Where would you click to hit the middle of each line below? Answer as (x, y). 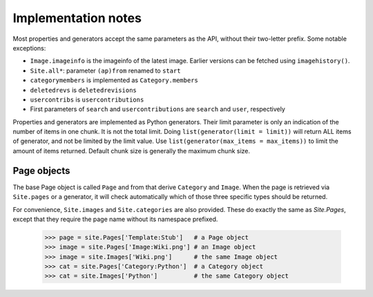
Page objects (41, 170)
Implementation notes (77, 18)
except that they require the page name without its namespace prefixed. (115, 219)
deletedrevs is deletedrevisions (84, 90)
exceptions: (29, 48)
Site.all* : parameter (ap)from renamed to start (105, 70)
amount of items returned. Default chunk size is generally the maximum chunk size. (132, 151)
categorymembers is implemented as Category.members (114, 80)
